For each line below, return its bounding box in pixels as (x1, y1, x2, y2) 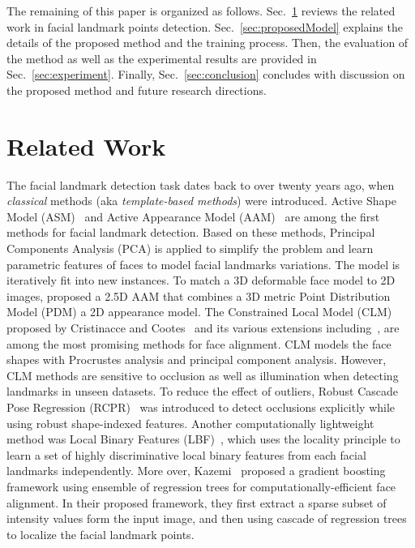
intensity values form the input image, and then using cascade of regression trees (6, 510, 407, 527)
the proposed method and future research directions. (6, 81, 267, 98)
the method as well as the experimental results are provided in (6, 49, 317, 66)
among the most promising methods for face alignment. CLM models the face (6, 335, 391, 352)
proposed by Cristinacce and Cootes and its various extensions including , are (6, 319, 400, 336)
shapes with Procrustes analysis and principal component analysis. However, (6, 351, 387, 368)
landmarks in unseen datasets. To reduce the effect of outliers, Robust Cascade (6, 383, 399, 400)
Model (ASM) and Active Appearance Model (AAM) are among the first (6, 208, 380, 225)
